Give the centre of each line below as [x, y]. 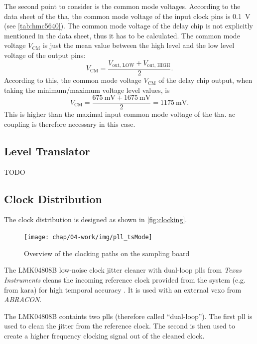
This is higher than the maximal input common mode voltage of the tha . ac [120, 114]
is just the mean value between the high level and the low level [138, 45]
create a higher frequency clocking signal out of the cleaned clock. [104, 335]
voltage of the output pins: [45, 55]
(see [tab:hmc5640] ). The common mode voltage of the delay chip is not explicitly [128, 26]
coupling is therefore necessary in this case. [70, 124]
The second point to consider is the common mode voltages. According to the [122, 6]
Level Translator [47, 151]
